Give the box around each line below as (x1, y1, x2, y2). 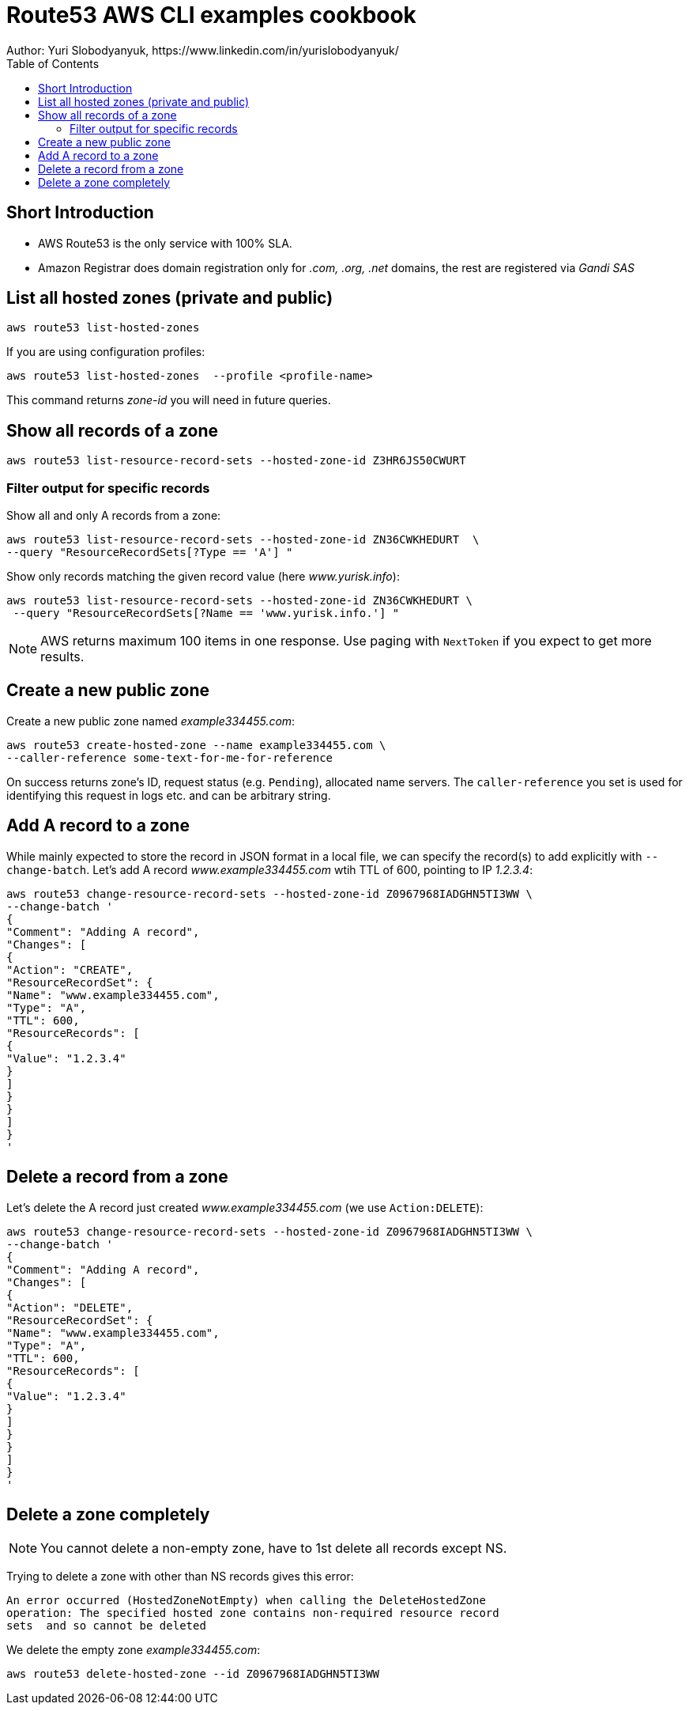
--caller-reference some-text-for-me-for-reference (6, 751, 333, 764)
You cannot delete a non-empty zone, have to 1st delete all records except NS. (40, 1540, 507, 1557)
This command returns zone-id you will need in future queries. (6, 393, 331, 407)
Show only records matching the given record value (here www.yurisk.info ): (6, 570, 400, 584)
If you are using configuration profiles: (6, 345, 205, 359)
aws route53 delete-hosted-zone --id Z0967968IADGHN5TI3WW (6, 1667, 380, 1681)
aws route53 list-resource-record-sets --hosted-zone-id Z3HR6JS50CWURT (6, 454, 466, 467)
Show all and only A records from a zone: (6, 509, 221, 523)
